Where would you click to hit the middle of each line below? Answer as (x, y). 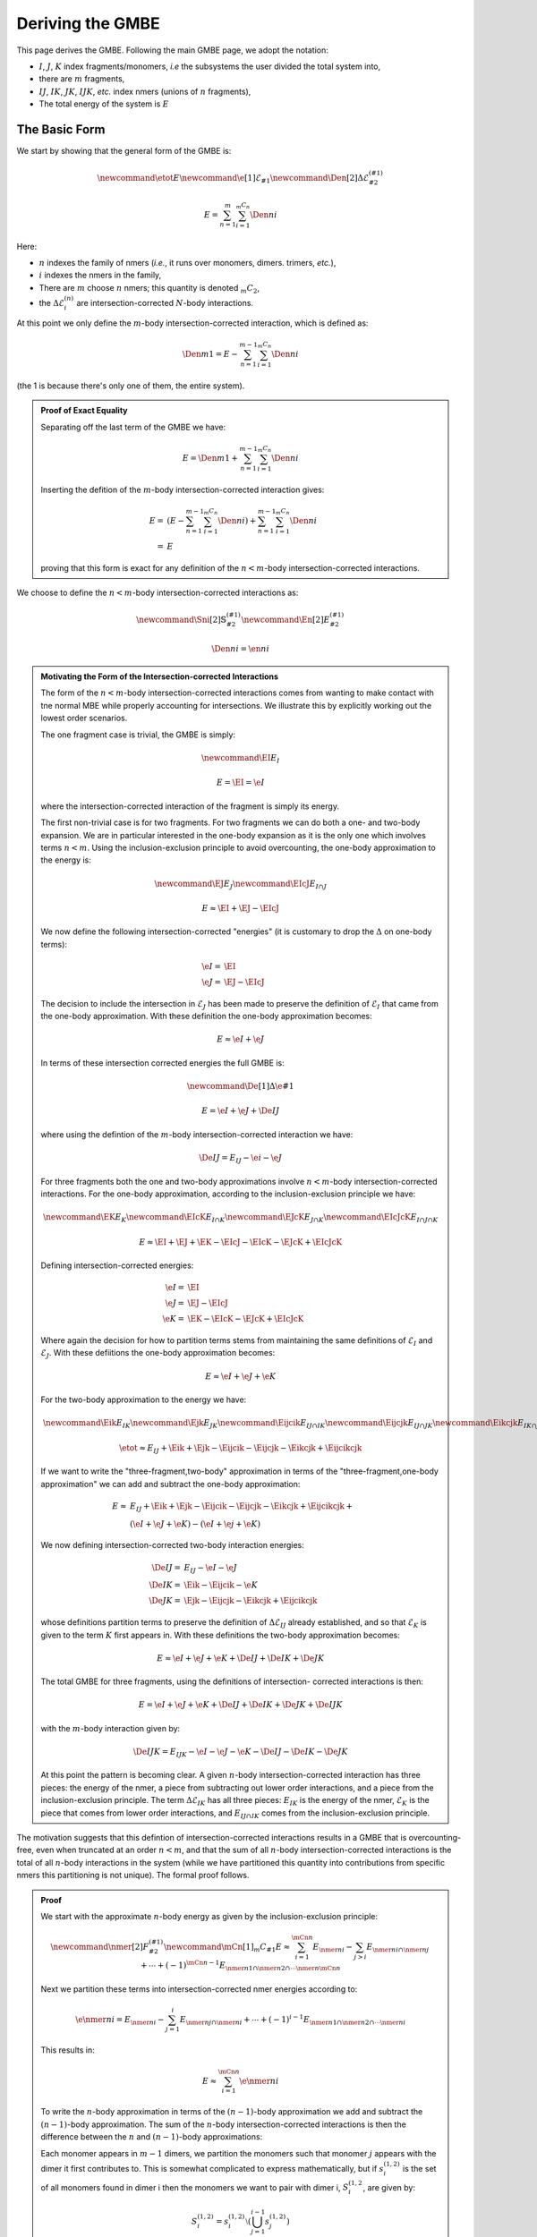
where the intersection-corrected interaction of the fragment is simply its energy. (190, 806)
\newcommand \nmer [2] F (100, 1947)
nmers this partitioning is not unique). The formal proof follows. (133, 1876)
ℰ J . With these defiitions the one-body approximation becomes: (158, 1354)
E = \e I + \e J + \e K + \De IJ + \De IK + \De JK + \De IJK (241, 1705)
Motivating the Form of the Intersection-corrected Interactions (160, 676)
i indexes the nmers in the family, (100, 275)
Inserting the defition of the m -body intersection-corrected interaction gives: (183, 489)
